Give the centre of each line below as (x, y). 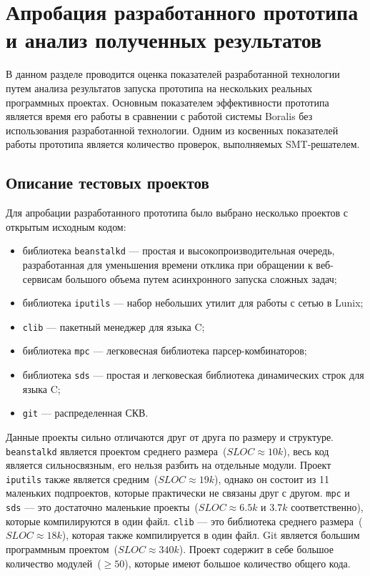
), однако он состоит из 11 (271, 478)
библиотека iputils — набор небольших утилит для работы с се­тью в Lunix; (193, 303)
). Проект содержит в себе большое (256, 549)
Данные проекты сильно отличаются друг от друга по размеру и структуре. (170, 436)
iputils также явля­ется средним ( (82, 478)
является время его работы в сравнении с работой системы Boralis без (159, 116)
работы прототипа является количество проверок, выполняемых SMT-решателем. (183, 144)
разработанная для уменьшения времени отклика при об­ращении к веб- (178, 264)
